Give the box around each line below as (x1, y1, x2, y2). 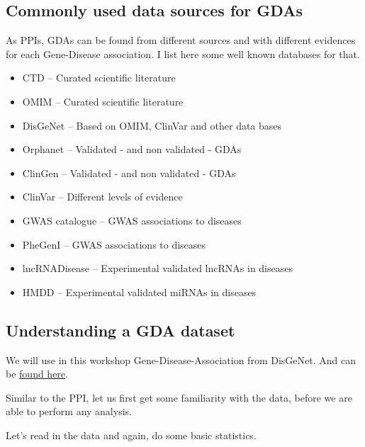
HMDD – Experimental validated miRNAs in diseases (22, 284, 257, 299)
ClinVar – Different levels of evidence (22, 189, 183, 204)
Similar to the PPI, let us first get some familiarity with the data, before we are (6, 390, 352, 404)
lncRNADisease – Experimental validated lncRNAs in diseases (22, 261, 293, 276)
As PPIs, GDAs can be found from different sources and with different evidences (6, 33, 356, 47)
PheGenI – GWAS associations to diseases (22, 237, 206, 251)
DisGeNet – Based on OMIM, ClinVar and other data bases (22, 118, 282, 132)
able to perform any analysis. (6, 404, 132, 419)
